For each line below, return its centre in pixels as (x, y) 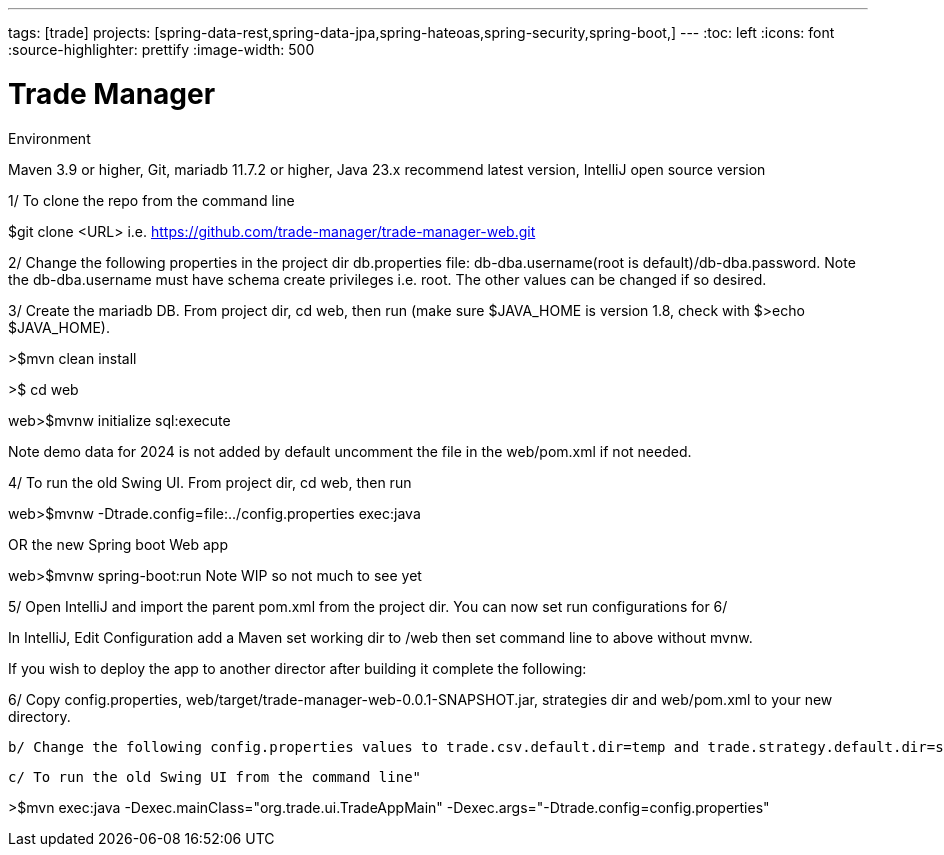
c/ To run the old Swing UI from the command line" (215, 776)
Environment (49, 138)
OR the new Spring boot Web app (118, 544)
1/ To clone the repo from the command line (151, 200)
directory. (39, 716)
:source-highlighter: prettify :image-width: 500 (161, 49)
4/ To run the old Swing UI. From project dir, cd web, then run (210, 482)
